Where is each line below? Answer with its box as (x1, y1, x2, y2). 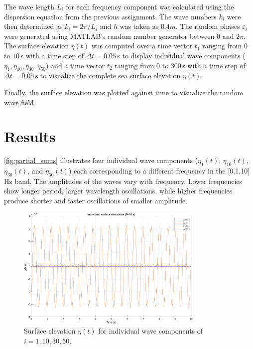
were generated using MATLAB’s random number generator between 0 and (4, 30, 234, 41)
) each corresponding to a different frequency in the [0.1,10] (68, 166, 250, 176)
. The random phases (176, 21, 240, 31)
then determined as (4, 21, 63, 31)
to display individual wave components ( (122, 50, 246, 60)
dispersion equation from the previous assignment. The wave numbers (4, 11, 217, 21)
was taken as (120, 21, 159, 31)
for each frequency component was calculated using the (66, 1, 234, 11)
